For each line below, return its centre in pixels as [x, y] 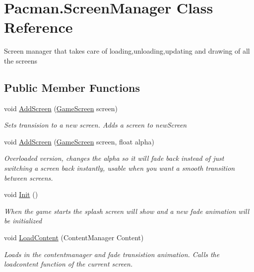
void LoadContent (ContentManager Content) [74, 238]
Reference [38, 27]
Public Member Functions [72, 87]
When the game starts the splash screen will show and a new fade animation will [127, 211]
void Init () [21, 194]
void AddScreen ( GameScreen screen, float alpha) [79, 141]
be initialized [23, 221]
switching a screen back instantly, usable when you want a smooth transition [120, 168]
